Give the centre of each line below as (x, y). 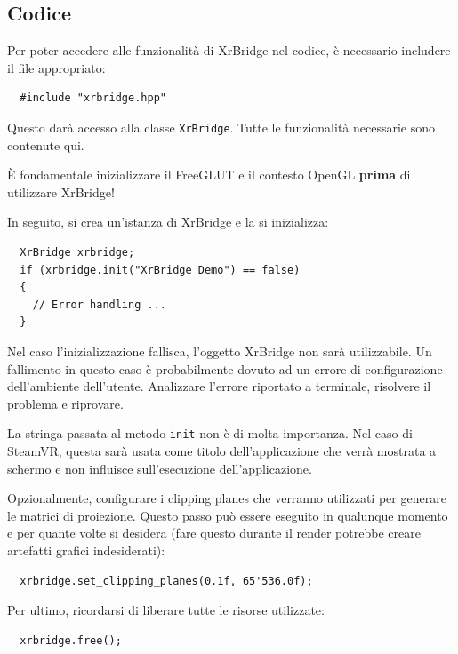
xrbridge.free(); (71, 640)
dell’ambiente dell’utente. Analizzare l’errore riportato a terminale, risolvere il (219, 386)
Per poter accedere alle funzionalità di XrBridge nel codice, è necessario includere (229, 50)
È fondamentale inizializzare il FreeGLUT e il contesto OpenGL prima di (209, 175)
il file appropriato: (56, 67)
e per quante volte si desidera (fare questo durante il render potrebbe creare (214, 533)
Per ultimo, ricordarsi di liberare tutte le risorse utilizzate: (166, 610)
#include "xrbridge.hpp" (93, 98)
